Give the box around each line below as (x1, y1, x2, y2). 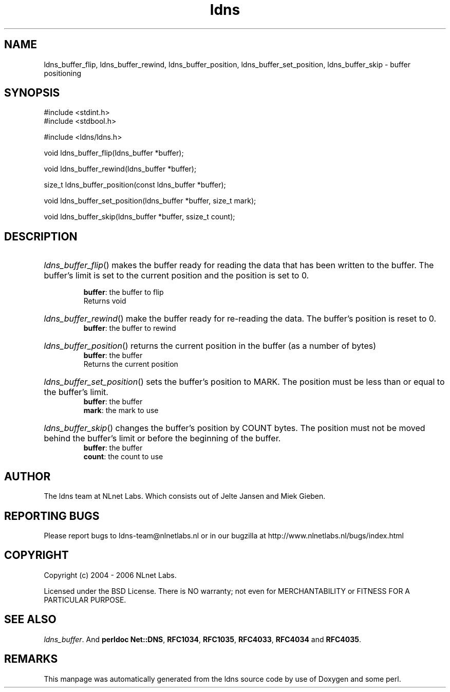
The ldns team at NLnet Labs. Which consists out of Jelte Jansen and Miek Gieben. (44, 492, 326, 501)
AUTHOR (4, 470, 51, 483)
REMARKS (4, 652, 58, 666)
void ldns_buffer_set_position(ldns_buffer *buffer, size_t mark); (44, 196, 256, 205)
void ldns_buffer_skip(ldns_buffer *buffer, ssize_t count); (44, 212, 235, 221)
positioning (44, 68, 82, 78)
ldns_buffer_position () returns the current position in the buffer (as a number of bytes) (44, 341, 377, 351)
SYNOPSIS (4, 86, 60, 100)
